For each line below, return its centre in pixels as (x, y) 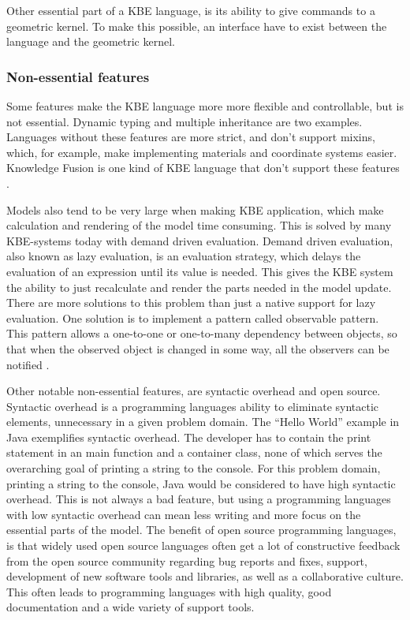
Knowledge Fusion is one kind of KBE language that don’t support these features (203, 168)
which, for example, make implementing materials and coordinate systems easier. (202, 152)
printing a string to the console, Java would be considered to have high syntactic (201, 483)
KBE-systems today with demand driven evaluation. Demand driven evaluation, (200, 240)
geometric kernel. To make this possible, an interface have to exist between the (197, 26)
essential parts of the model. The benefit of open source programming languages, (201, 530)
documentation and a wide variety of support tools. (130, 607)
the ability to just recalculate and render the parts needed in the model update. (199, 287)
